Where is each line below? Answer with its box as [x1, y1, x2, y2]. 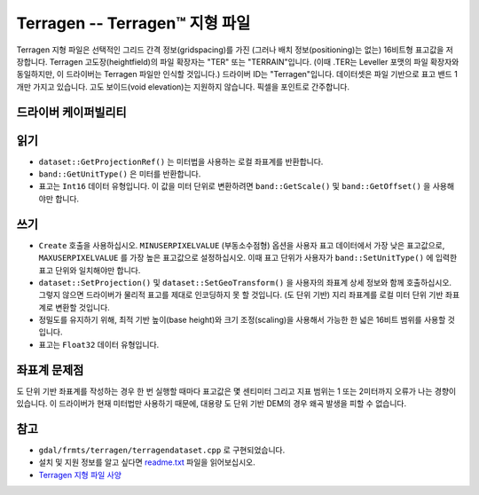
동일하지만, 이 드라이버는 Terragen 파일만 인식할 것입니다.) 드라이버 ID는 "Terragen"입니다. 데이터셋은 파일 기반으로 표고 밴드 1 [16, 69, 459, 80]
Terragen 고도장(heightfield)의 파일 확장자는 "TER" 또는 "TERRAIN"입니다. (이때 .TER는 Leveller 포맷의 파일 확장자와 [49, 56, 459, 67]
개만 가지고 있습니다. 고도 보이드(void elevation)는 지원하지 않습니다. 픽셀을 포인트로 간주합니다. [16, 81, 350, 92]
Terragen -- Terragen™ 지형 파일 [16, 13, 251, 33]
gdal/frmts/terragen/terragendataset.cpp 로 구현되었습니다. [38, 444, 286, 456]
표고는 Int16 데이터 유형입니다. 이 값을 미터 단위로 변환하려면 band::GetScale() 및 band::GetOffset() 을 [38, 181, 431, 192]
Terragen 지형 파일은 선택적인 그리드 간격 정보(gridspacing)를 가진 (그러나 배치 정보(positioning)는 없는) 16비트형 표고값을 [16, 44, 444, 55]
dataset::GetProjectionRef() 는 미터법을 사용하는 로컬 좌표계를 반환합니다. [38, 156, 324, 167]
